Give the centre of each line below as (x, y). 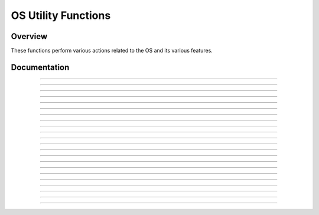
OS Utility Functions (61, 15)
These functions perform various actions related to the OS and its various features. (112, 51)
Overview (29, 36)
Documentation (40, 67)
